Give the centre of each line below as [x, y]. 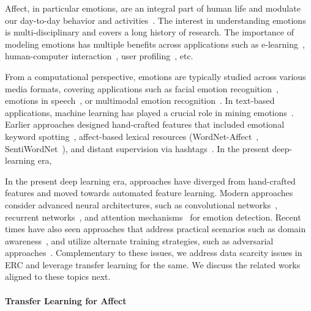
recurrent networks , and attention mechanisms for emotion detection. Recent [153, 217]
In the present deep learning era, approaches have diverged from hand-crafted [150, 181]
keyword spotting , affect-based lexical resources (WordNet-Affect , [132, 136]
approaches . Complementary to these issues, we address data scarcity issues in [154, 253]
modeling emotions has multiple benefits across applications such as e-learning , [155, 44]
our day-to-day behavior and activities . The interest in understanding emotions [155, 20]
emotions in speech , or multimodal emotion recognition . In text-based [140, 101]
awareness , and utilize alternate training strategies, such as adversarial [139, 240]
